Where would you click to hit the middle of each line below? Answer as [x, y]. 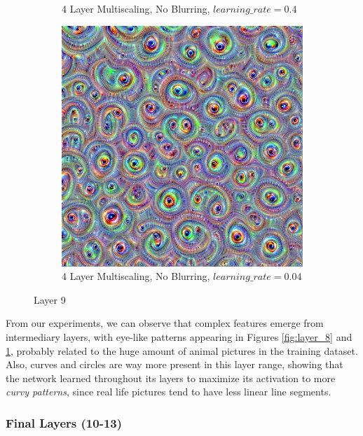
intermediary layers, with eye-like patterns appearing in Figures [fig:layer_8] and [179, 336]
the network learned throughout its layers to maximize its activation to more [171, 378]
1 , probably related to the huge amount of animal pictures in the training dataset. [182, 350]
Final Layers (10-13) [64, 422]
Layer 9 [50, 299]
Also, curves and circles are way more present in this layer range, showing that [174, 364]
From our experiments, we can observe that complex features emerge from [165, 323]
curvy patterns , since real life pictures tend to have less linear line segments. [169, 392]
